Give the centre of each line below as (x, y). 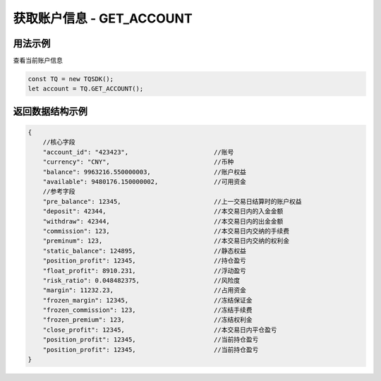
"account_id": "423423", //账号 (138, 152)
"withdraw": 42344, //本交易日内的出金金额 (163, 221)
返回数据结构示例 (50, 111)
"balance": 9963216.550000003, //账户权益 (144, 172)
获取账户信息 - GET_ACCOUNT (103, 18)
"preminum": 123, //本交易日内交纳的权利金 (166, 241)
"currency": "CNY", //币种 (138, 162)
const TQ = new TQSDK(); (71, 79)
